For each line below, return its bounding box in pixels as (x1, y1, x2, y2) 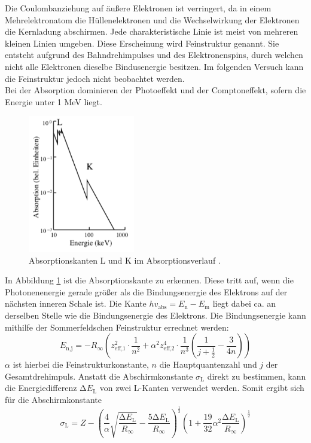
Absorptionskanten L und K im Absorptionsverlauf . (29, 253, 221, 266)
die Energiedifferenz (5, 381, 77, 394)
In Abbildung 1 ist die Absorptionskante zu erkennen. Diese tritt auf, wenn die (5, 274, 294, 286)
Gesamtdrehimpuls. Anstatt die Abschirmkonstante (5, 369, 193, 382)
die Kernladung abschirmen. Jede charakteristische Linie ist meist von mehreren (5, 25, 298, 38)
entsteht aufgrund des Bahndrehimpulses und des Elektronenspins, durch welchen (5, 48, 303, 61)
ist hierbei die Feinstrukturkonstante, (13, 358, 149, 371)
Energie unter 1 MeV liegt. (5, 95, 102, 108)
